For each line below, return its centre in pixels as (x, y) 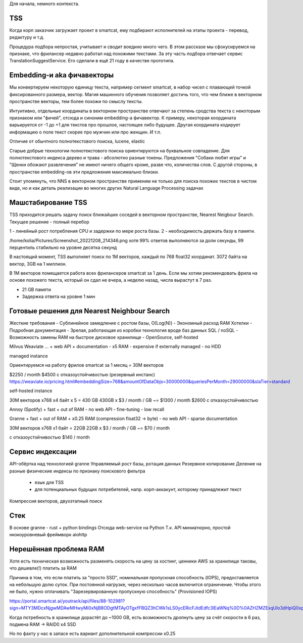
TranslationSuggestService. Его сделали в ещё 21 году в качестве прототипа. (92, 61)
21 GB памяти (37, 289)
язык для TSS (49, 482)
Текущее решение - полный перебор (49, 222)
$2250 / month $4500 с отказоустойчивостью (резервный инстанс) (82, 374)
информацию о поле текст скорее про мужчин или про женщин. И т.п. (85, 132)
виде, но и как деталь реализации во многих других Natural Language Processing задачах (107, 188)
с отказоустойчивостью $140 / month (50, 437)
